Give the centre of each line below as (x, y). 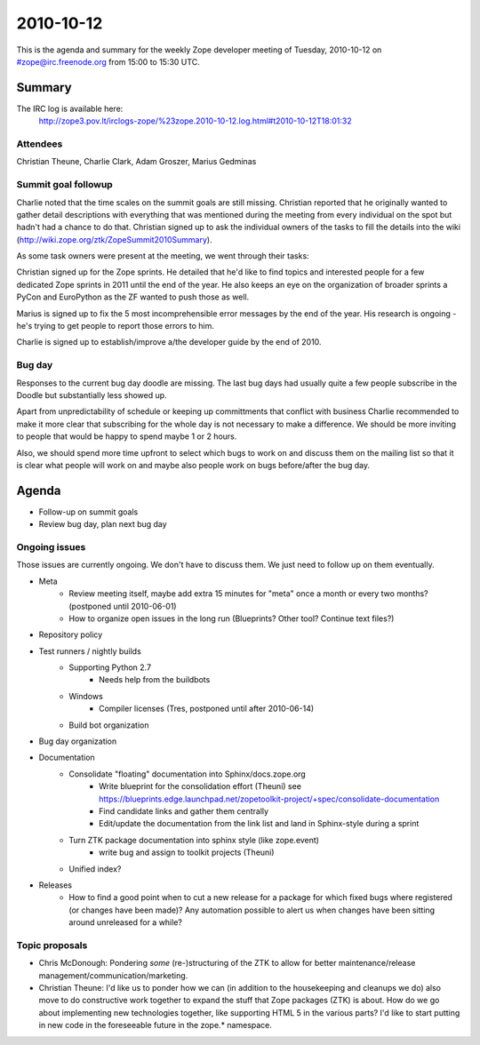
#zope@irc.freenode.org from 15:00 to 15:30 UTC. (108, 61)
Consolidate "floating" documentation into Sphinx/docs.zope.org (187, 774)
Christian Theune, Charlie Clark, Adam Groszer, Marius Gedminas (136, 162)
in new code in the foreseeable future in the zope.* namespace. (156, 1025)
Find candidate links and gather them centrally (184, 811)
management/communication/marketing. (113, 975)
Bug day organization (78, 741)
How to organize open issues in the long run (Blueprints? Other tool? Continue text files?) (232, 618)
